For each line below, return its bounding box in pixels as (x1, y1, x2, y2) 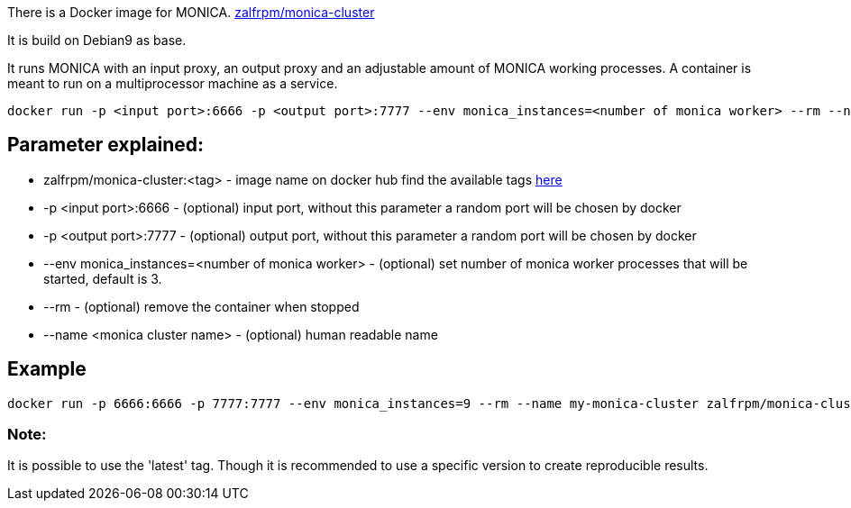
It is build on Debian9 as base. (7, 32, 187, 48)
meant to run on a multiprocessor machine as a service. (7, 76, 338, 91)
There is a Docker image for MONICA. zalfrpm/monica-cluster (7, 5, 375, 20)
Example (7, 358, 87, 381)
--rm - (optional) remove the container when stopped (43, 298, 360, 314)
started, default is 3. (43, 270, 162, 286)
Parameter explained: (7, 133, 205, 157)
